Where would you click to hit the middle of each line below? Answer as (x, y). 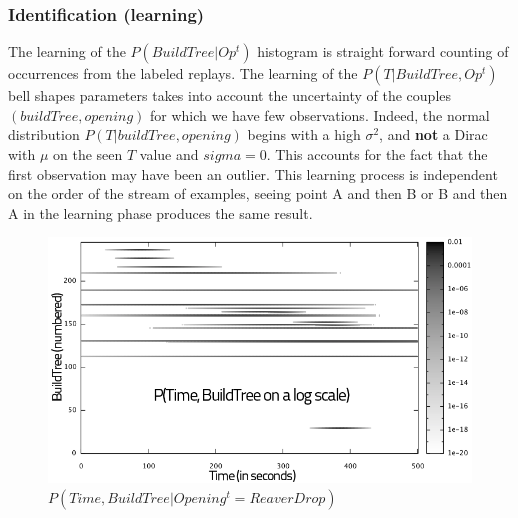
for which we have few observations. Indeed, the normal (320, 114)
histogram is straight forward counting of (383, 51)
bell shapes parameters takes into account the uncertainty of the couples (230, 95)
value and (169, 154)
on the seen (88, 154)
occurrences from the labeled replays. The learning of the (183, 73)
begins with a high (304, 134)
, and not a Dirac (433, 134)
